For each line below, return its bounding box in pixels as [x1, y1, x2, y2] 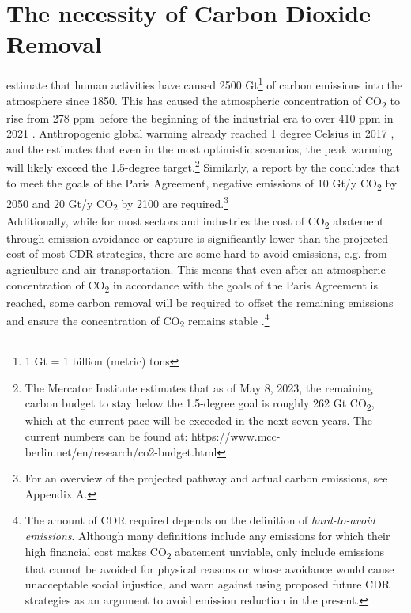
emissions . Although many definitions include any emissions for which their [25, 527, 390, 543]
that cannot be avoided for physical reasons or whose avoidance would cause [25, 560, 394, 577]
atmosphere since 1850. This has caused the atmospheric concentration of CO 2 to [6, 92, 400, 111]
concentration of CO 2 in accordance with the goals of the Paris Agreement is [6, 276, 378, 295]
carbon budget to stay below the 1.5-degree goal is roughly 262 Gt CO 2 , [25, 395, 375, 414]
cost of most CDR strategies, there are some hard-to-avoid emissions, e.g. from [6, 245, 387, 262]
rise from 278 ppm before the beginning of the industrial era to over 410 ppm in [6, 109, 394, 126]
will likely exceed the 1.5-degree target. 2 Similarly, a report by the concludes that [6, 157, 401, 176]
